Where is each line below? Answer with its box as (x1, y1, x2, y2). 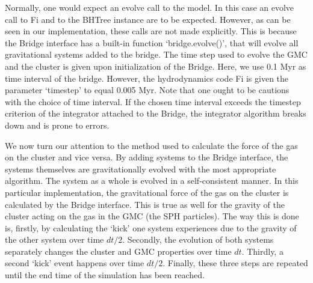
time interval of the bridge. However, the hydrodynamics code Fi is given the (5, 72, 289, 84)
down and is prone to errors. (5, 118, 110, 131)
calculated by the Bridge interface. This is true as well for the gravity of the (5, 198, 285, 210)
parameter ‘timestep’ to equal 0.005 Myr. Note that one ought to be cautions (5, 84, 290, 96)
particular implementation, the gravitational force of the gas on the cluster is (5, 186, 289, 198)
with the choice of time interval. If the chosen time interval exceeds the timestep (5, 95, 301, 108)
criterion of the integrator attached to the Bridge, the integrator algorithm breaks (5, 107, 306, 120)
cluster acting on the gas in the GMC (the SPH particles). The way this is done (5, 210, 299, 222)
